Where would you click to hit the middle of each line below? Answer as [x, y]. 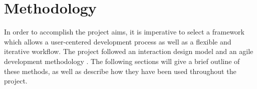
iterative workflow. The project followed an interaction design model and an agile [129, 51]
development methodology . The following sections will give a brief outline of [122, 61]
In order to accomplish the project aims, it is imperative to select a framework [124, 32]
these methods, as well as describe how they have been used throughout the [120, 71]
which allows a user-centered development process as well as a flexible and [118, 41]
